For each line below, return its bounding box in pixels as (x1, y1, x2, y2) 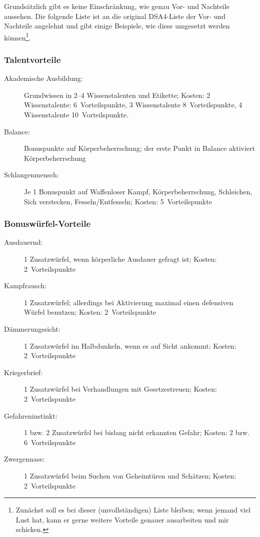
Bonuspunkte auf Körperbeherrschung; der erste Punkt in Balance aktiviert (24, 143, 255, 153)
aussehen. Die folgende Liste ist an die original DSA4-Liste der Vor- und (4, 10, 226, 21)
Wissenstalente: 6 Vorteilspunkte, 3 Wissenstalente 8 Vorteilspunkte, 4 (24, 99, 242, 110)
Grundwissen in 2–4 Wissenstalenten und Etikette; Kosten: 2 (24, 89, 210, 100)
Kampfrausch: (4, 280, 46, 291)
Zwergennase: (4, 454, 45, 464)
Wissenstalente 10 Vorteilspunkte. (24, 109, 129, 120)
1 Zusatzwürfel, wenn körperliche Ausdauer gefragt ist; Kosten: (24, 254, 217, 264)
